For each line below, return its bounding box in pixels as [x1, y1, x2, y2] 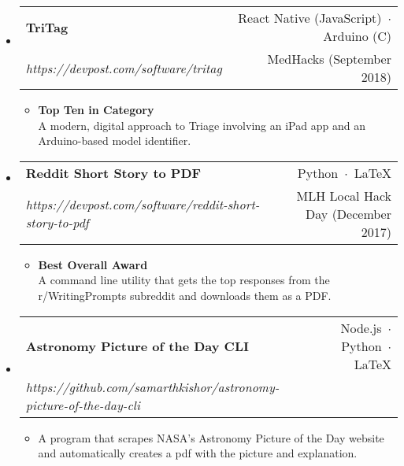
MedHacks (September [267, 50, 391, 68]
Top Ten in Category [38, 102, 154, 117]
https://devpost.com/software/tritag [25, 58, 222, 77]
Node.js [340, 318, 382, 337]
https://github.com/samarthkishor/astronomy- [25, 377, 280, 396]
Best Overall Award [38, 256, 148, 272]
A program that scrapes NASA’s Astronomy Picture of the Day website [38, 429, 384, 446]
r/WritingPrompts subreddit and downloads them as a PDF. [38, 287, 332, 303]
